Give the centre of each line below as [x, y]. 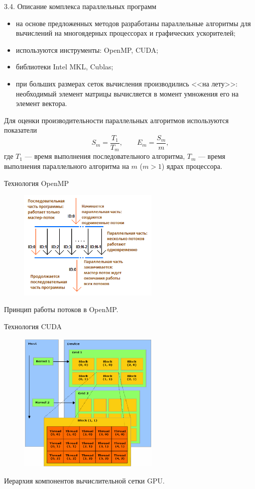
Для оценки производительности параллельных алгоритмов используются [116, 120]
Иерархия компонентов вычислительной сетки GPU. [84, 480]
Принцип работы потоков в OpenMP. [61, 309]
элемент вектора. [41, 103]
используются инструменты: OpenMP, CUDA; [87, 50]
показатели [21, 130]
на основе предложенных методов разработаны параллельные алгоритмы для [133, 23]
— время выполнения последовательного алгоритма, [105, 156]
